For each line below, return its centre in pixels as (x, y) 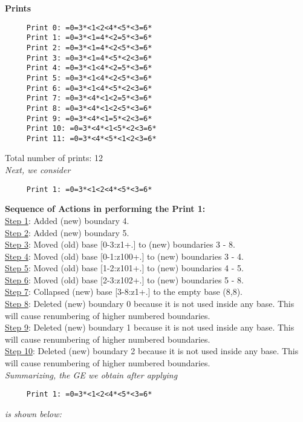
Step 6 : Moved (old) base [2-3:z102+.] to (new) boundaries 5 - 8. (124, 279)
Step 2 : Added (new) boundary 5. (67, 232)
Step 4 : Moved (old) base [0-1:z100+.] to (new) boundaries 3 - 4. (124, 256)
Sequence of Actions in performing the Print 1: (105, 209)
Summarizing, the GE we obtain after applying (91, 374)
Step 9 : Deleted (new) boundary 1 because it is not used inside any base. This (150, 327)
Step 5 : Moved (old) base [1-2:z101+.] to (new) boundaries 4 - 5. (124, 268)
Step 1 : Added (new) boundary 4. (67, 220)
